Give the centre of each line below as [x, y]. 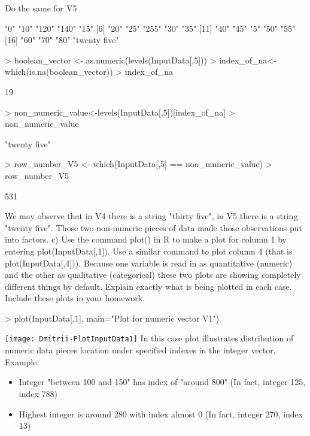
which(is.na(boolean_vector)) [59, 72]
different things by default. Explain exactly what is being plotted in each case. [148, 286]
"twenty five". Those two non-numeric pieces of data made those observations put [154, 227]
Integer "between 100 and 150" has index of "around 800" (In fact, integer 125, [162, 382]
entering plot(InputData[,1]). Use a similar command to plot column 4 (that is [149, 251]
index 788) [38, 393]
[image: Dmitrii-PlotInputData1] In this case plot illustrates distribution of [149, 338]
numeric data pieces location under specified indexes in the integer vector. [140, 350]
